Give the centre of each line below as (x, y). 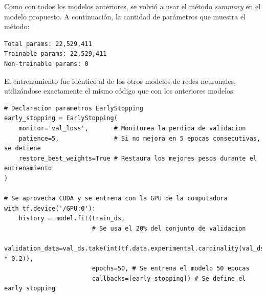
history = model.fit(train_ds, (72, 219)
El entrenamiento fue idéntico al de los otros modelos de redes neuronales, (120, 81)
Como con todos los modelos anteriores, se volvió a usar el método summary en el (132, 6)
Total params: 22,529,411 (48, 44)
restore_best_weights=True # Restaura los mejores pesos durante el (138, 158)
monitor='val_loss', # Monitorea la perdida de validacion (132, 128)
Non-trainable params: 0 (46, 64)
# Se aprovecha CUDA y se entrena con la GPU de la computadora (116, 199)
